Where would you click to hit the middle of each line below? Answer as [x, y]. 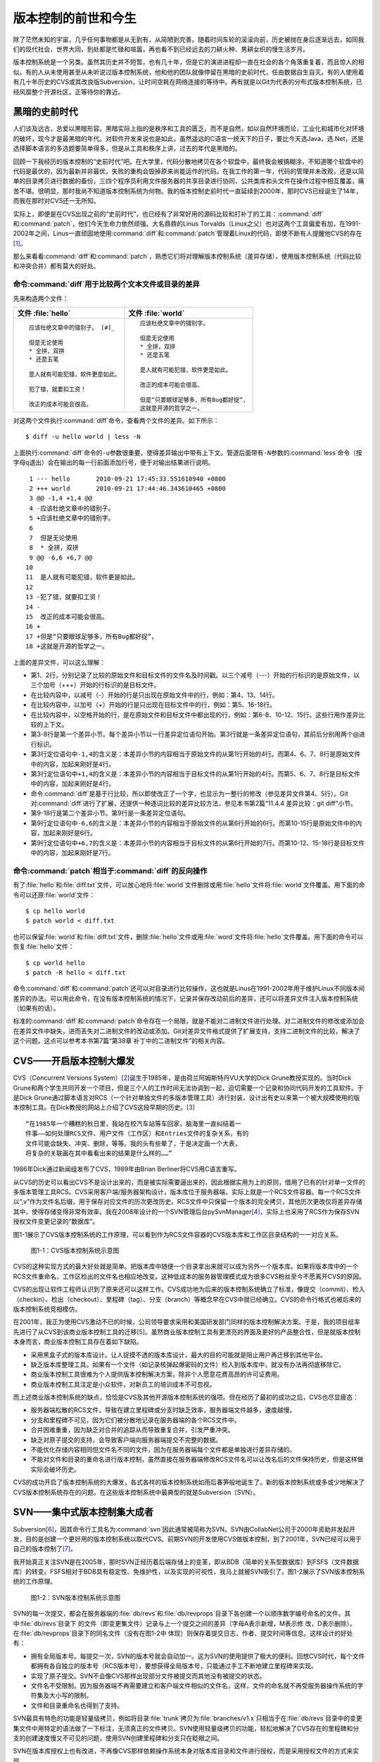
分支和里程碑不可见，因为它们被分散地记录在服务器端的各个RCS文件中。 [135, 1419]
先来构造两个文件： [41, 298]
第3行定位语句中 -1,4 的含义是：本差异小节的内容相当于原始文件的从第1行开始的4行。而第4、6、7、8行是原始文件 [196, 754]
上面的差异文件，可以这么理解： [59, 662]
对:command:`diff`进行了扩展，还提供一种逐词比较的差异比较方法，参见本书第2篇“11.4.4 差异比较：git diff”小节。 [194, 803]
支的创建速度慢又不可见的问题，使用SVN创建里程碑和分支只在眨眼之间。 [118, 1738]
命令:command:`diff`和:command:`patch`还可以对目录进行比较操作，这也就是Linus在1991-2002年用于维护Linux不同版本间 [189, 988]
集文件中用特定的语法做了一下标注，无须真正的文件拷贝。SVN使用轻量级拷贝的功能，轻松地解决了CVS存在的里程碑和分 [186, 1728]
